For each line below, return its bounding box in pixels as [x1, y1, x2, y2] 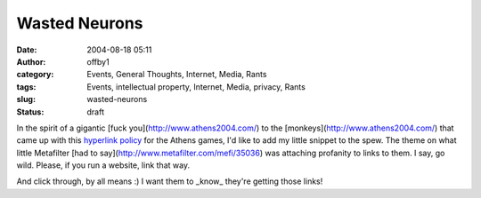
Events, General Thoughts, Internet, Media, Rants [86, 69, 267, 80]
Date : [16, 44, 37, 55]
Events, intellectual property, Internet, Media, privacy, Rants [86, 81, 306, 92]
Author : [16, 56, 46, 67]
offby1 [86, 56, 110, 67]
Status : [16, 107, 45, 117]
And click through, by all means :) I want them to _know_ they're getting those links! [16, 176, 323, 186]
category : [16, 69, 54, 80]
